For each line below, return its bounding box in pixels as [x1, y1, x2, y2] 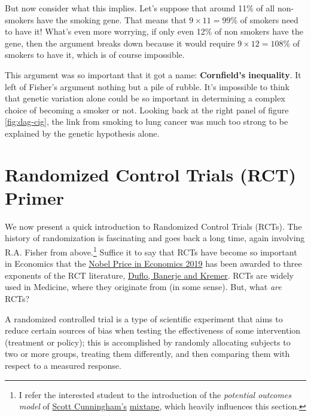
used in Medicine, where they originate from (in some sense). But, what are [5, 281, 282, 293]
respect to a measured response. [5, 359, 121, 372]
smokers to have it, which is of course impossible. [5, 48, 185, 61]
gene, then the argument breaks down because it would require [5, 36, 235, 49]
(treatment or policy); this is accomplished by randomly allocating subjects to [5, 335, 291, 348]
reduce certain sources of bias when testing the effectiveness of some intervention [5, 324, 301, 337]
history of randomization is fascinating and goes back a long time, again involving [5, 232, 305, 244]
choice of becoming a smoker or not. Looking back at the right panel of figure [5, 103, 289, 116]
